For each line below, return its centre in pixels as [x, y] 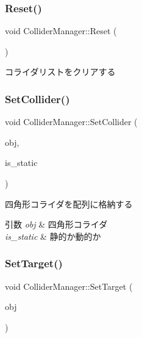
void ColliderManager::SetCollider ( [71, 122]
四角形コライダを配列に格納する [69, 203]
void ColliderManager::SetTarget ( [69, 286]
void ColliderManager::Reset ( [61, 31]
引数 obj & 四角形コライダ [56, 224]
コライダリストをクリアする [60, 72]
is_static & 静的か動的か [53, 236]
